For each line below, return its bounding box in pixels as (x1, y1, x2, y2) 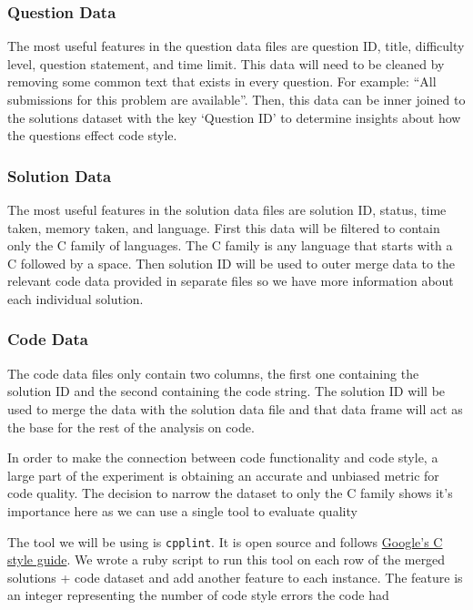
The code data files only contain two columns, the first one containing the (7, 363, 419, 382)
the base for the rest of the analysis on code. (7, 417, 255, 436)
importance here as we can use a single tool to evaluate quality (7, 501, 357, 520)
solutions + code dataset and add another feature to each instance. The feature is (7, 567, 463, 586)
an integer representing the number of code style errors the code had (7, 585, 389, 605)
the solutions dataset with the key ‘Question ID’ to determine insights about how (7, 107, 461, 127)
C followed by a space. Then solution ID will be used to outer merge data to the (7, 253, 456, 272)
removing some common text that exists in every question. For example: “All (7, 72, 437, 91)
